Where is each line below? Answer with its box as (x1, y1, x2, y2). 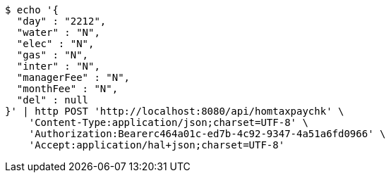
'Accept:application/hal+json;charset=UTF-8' (28, 139, 285, 151)
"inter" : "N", (16, 61, 100, 72)
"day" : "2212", (16, 15, 107, 27)
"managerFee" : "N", (16, 72, 131, 83)
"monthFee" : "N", (16, 83, 119, 94)
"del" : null (16, 94, 89, 106)
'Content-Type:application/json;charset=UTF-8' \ (28, 117, 308, 128)
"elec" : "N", (16, 38, 95, 49)
